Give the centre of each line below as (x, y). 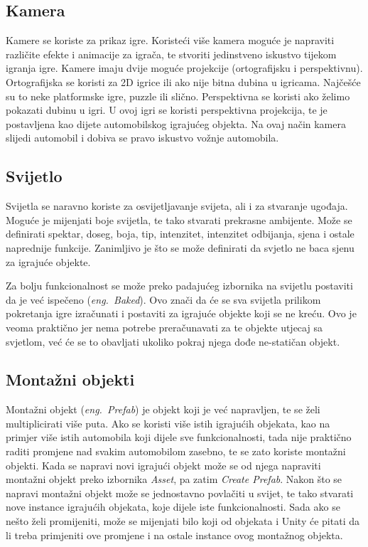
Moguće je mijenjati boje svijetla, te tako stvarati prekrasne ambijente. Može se (179, 219)
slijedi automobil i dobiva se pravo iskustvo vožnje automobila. (142, 138)
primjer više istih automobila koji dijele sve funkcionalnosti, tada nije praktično (179, 437)
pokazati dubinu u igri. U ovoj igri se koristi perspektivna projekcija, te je (167, 110)
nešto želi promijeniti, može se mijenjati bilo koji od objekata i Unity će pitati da (183, 521)
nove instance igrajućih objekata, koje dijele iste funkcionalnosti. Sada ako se (173, 507)
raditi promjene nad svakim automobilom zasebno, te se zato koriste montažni (176, 451)
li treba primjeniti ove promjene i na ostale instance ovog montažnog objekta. (174, 535)
